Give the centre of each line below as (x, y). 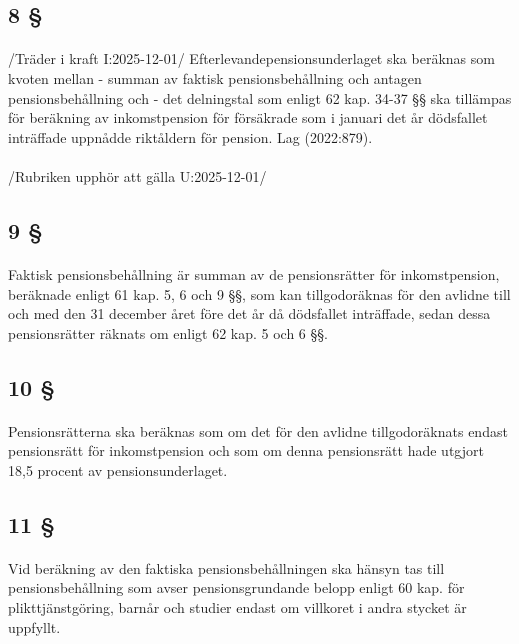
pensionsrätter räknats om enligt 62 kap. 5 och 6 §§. (168, 332)
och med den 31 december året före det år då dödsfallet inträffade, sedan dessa (249, 313)
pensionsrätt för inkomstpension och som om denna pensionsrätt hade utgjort (246, 450)
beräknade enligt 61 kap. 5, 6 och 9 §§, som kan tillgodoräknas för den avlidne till (259, 293)
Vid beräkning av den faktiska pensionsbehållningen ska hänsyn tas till (226, 567)
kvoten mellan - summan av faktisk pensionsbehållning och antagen (215, 77)
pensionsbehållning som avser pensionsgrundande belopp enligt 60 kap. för (236, 587)
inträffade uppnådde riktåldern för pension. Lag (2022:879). (190, 136)
